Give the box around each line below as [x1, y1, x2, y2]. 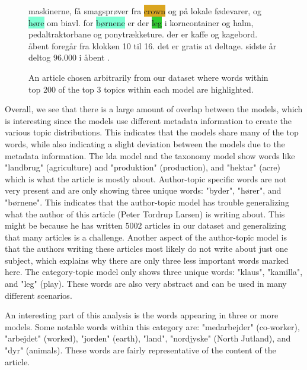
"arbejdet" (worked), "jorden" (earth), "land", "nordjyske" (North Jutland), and [5, 332, 291, 344]
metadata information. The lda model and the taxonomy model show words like [5, 149, 295, 162]
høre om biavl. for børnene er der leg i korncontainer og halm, [28, 16, 254, 29]
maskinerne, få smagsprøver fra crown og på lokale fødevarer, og [28, 5, 261, 17]
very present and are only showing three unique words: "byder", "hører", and [5, 184, 282, 197]
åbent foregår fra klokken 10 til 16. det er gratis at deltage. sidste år [28, 39, 277, 52]
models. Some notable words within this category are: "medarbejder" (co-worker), [5, 320, 300, 333]
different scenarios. [5, 289, 72, 301]
